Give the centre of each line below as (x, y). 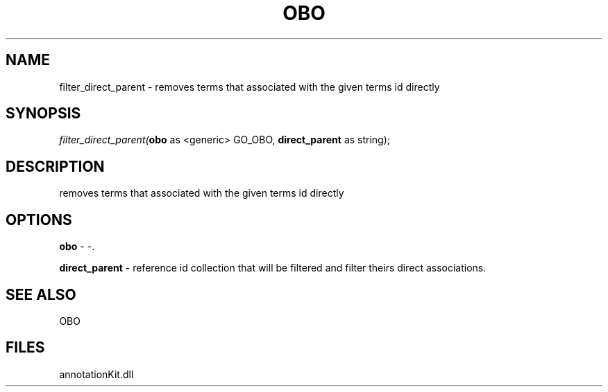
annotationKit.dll (96, 374)
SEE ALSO (41, 294)
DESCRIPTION (55, 166)
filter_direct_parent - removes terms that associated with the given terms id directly (250, 87)
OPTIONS (39, 220)
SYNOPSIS (43, 114)
